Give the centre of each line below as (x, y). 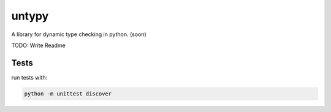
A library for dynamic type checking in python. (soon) (79, 34)
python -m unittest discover (68, 94)
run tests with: (29, 77)
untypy (30, 16)
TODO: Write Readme (38, 45)
